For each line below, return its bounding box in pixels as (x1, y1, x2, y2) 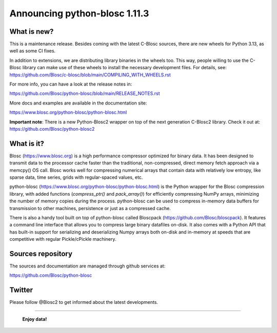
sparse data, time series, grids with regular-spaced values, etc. (9, 174, 143, 180)
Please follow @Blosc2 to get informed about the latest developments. (9, 299, 159, 305)
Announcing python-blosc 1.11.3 (9, 8, 149, 19)
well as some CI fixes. (9, 48, 56, 54)
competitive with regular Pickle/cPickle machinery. (9, 236, 116, 242)
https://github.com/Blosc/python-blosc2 (9, 126, 95, 132)
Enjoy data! (22, 316, 47, 322)
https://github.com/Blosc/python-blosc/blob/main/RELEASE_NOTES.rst (9, 90, 160, 97)
